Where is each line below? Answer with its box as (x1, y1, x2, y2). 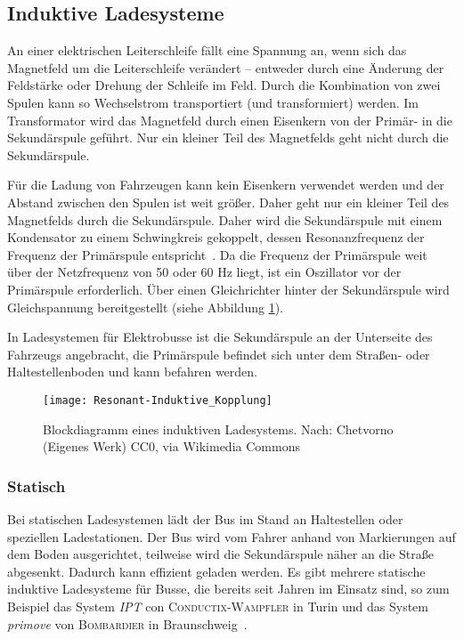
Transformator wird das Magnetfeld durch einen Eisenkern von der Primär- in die (7, 110, 452, 129)
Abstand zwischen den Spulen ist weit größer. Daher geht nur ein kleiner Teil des (7, 192, 450, 211)
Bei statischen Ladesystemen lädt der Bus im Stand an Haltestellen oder (7, 509, 403, 528)
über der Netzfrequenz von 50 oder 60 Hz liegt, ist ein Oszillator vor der (7, 263, 402, 281)
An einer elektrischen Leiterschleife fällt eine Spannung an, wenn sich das (7, 41, 407, 60)
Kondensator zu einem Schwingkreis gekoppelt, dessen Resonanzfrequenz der (7, 228, 425, 247)
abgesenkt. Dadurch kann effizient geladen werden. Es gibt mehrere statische (7, 562, 426, 580)
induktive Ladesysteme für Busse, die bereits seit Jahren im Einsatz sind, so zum (7, 579, 450, 598)
